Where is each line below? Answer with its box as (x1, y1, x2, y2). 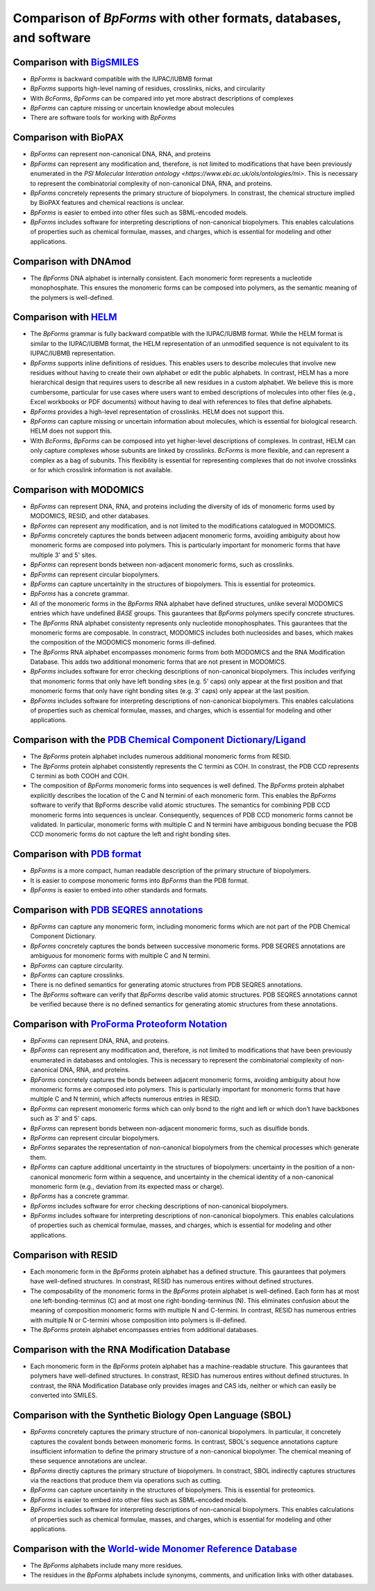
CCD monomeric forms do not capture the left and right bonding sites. (30, 830, 231, 838)
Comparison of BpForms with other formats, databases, (12, 10, 342, 26)
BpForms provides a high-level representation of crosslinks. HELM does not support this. (30, 407, 285, 416)
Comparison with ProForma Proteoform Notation (12, 1018, 227, 1030)
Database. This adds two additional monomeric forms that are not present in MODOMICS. (30, 658, 287, 666)
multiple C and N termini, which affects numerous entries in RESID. (30, 1094, 221, 1103)
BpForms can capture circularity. (30, 961, 124, 969)
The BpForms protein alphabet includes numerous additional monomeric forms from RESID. (30, 752, 292, 760)
